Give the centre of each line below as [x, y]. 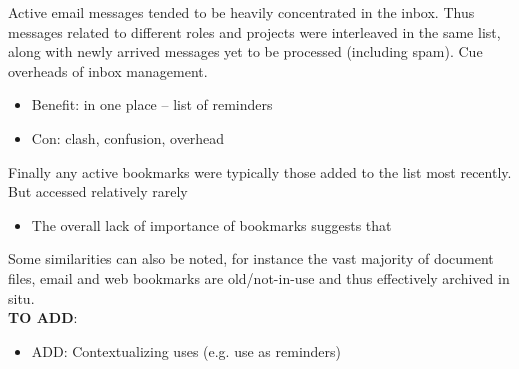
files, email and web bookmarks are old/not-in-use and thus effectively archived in [259, 277]
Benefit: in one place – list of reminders [152, 104]
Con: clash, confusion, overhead [128, 137]
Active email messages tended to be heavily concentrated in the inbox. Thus [241, 12]
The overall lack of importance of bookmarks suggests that [211, 224]
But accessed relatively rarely [98, 191]
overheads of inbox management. [108, 70]
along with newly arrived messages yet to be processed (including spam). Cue [245, 51]
